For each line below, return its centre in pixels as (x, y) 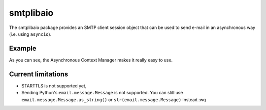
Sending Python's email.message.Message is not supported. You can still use (102, 93)
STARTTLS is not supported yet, (54, 85)
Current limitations (39, 74)
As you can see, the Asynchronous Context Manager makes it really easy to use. (91, 60)
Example (23, 48)
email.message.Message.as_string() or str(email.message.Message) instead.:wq (114, 99)
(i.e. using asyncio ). (30, 34)
